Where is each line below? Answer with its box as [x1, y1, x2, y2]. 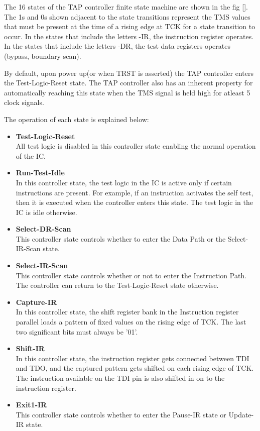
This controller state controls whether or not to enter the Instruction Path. [16, 270, 247, 280]
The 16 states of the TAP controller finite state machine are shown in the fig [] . [4, 2, 248, 12]
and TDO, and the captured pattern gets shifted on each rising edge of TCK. [16, 363, 254, 373]
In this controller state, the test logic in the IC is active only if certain [16, 177, 232, 187]
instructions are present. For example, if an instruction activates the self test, [16, 187, 253, 197]
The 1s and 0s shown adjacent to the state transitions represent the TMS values [4, 11, 250, 22]
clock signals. [4, 97, 44, 107]
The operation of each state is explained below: [4, 114, 149, 124]
